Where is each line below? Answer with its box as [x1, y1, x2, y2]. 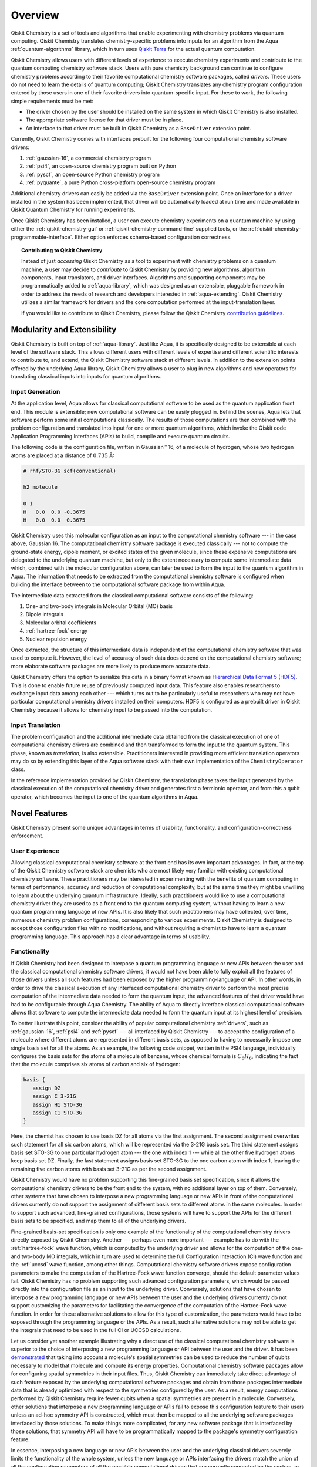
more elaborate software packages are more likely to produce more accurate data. [11, 662, 211, 670]
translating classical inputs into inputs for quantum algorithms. [11, 373, 161, 380]
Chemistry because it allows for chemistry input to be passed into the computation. [11, 706, 213, 713]
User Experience [11, 847, 60, 855]
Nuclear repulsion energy [25, 636, 87, 643]
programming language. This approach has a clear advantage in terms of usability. [11, 933, 211, 940]
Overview [11, 9, 59, 22]
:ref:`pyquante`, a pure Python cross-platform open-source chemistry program [25, 179, 216, 186]
